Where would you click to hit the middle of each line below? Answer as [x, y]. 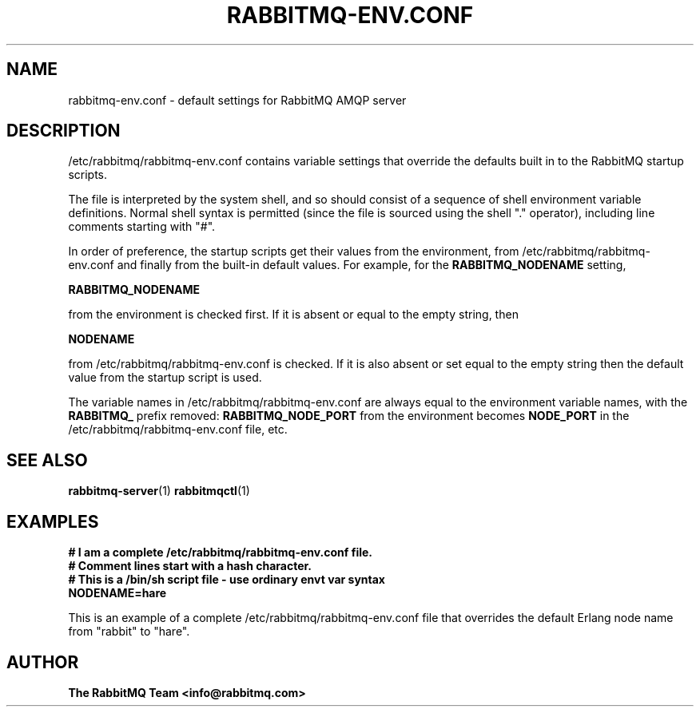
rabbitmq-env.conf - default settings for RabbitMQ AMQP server [237, 100]
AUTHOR [43, 662]
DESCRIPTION [64, 131]
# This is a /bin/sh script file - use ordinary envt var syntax [227, 580]
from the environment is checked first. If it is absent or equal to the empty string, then [293, 315]
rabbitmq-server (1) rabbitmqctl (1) [159, 491]
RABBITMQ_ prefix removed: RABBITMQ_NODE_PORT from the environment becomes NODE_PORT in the [349, 416]
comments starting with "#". [142, 227]
